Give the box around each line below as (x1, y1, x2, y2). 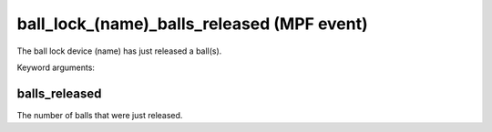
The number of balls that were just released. (16, 109, 183, 120)
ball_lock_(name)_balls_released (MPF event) (16, 14, 368, 34)
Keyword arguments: (16, 62, 96, 73)
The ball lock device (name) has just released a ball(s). (16, 46, 222, 56)
